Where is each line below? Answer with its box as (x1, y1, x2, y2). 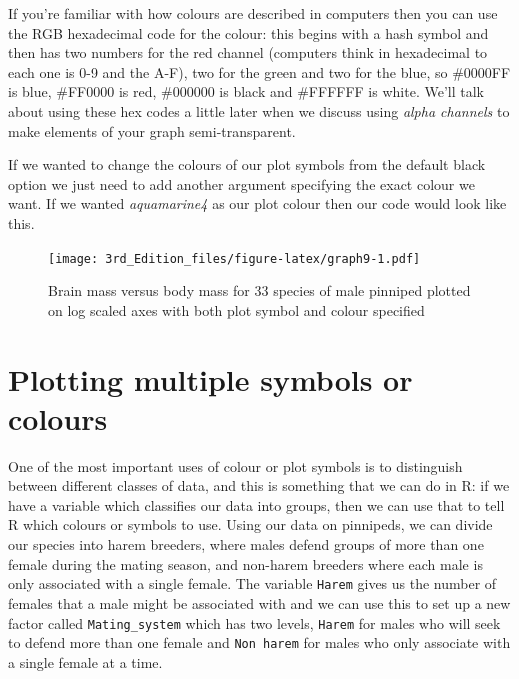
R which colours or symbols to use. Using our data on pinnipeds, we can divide (8, 514, 493, 535)
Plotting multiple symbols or (8, 358, 413, 399)
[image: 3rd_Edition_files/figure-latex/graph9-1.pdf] (48, 251, 421, 266)
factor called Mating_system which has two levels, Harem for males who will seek (8, 612, 501, 633)
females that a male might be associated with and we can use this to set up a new (8, 592, 511, 613)
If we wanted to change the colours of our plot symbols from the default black (8, 154, 486, 175)
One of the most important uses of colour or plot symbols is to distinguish (8, 455, 463, 476)
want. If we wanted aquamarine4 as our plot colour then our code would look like (8, 193, 507, 214)
